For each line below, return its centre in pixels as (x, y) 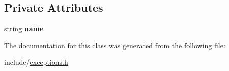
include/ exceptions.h (36, 62)
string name (24, 28)
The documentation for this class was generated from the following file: (115, 45)
